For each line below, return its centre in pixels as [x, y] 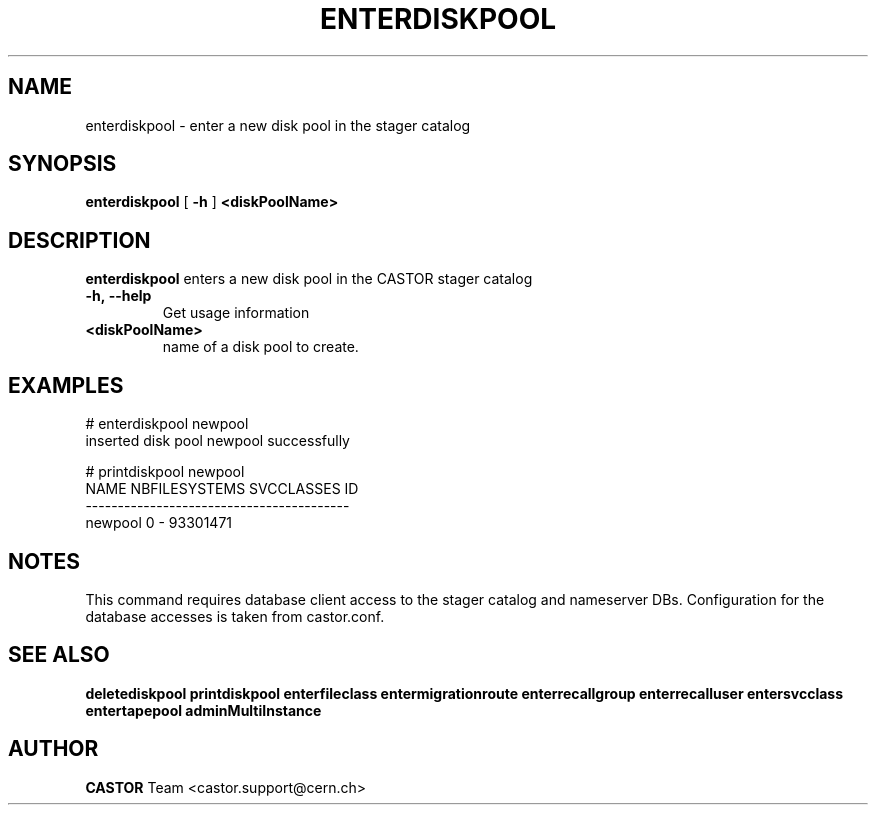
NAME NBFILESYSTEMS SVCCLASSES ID [222, 489]
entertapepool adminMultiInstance [203, 710]
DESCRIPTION [79, 240]
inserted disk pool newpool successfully [217, 441]
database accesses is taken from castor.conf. [235, 616]
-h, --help [118, 296]
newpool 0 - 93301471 [159, 523]
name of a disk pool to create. [260, 347]
